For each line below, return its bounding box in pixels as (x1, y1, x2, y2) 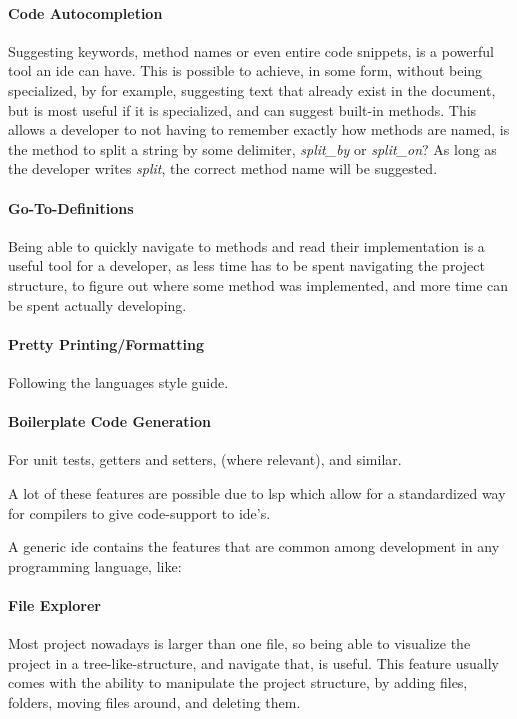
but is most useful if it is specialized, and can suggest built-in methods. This (8, 99, 477, 120)
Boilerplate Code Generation (8, 411, 212, 432)
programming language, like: (8, 555, 182, 576)
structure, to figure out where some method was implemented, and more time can (8, 274, 509, 295)
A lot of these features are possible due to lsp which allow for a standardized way (8, 482, 506, 503)
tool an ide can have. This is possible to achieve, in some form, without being (8, 60, 483, 81)
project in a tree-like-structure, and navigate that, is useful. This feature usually (8, 652, 499, 673)
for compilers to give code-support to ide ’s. (8, 502, 271, 523)
